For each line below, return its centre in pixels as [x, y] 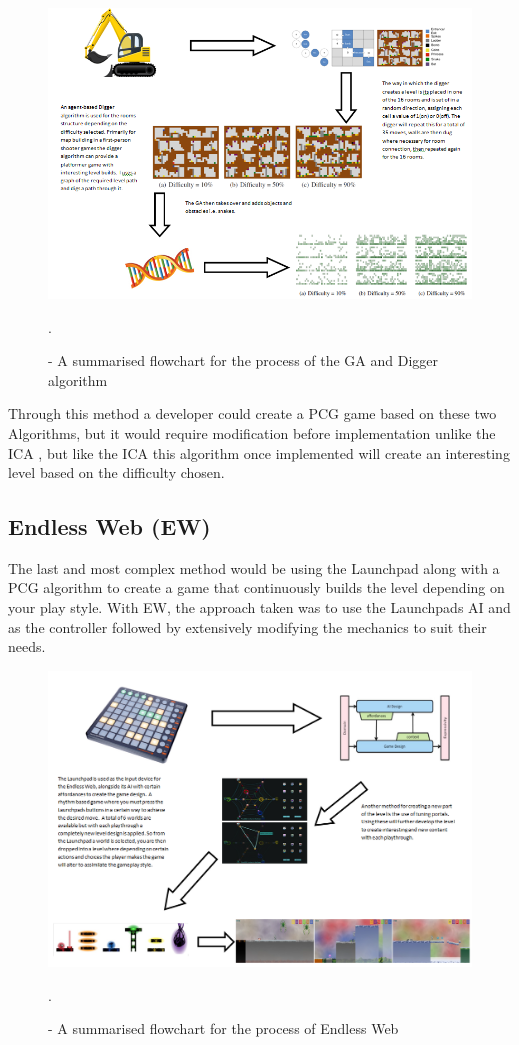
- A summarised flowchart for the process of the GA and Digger [243, 360]
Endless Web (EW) [109, 526]
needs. [27, 646]
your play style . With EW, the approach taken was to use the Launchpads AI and [259, 607]
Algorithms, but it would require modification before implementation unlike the [252, 432]
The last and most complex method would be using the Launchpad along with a [254, 567]
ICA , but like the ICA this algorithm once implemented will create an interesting [259, 452]
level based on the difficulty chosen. [116, 472]
